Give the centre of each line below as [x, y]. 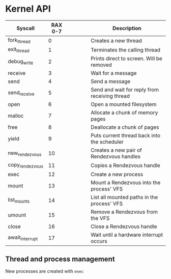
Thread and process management [60, 259]
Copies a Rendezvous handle [125, 165]
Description [127, 28]
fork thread [19, 40]
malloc [16, 116]
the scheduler [107, 142]
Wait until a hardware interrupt [127, 235]
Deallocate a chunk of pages [125, 127]
